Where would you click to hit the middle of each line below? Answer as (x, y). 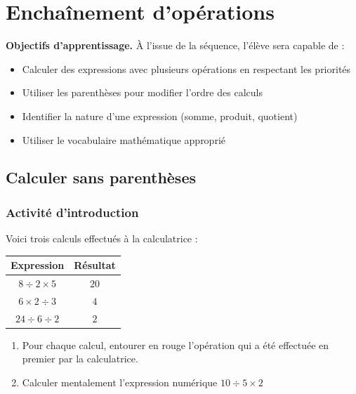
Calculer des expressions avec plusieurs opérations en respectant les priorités (186, 68)
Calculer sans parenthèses (101, 177)
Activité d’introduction (72, 212)
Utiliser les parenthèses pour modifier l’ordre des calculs (142, 92)
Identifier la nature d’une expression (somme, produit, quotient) (160, 116)
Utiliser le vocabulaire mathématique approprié (124, 139)
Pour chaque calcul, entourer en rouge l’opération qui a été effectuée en (176, 344)
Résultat (95, 265)
